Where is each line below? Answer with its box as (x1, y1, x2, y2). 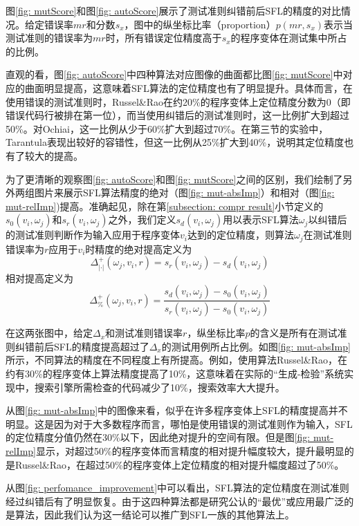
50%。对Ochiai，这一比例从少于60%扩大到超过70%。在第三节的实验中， (6, 121, 329, 135)
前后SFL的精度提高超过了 (34, 339, 149, 353)
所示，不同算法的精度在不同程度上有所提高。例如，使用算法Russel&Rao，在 (6, 353, 348, 367)
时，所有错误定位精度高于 (105, 30, 222, 45)
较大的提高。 (24, 148, 83, 162)
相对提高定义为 (6, 270, 73, 285)
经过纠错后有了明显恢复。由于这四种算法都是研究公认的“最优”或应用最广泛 (6, 494, 344, 508)
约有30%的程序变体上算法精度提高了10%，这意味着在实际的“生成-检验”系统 (6, 366, 344, 381)
